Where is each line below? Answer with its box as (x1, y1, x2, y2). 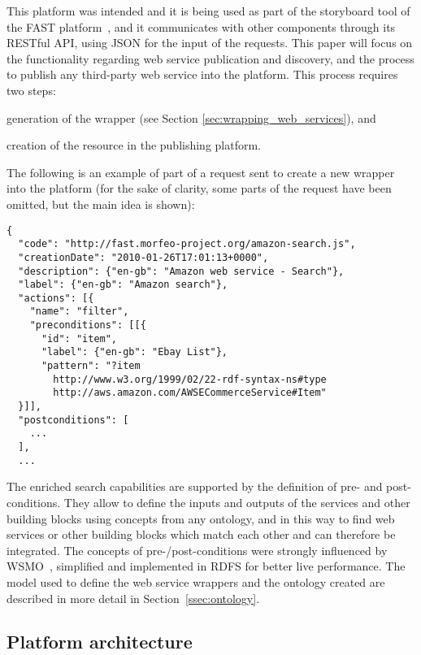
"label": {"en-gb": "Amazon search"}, (18, 279, 228, 291)
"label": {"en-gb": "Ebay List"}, (41, 346, 228, 358)
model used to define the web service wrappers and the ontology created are (7, 573, 385, 590)
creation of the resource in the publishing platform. (7, 137, 262, 154)
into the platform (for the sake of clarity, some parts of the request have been (7, 180, 392, 197)
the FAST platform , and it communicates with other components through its (7, 18, 396, 35)
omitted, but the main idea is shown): (7, 195, 195, 212)
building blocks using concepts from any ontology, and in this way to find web (7, 510, 395, 527)
